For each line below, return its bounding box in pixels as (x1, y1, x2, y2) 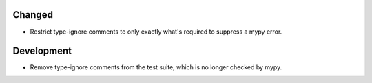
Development (12, 45, 72, 57)
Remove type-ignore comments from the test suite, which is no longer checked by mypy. (30, 63, 282, 71)
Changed (12, 9, 53, 21)
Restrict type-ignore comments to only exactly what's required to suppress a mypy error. (30, 27, 282, 36)
